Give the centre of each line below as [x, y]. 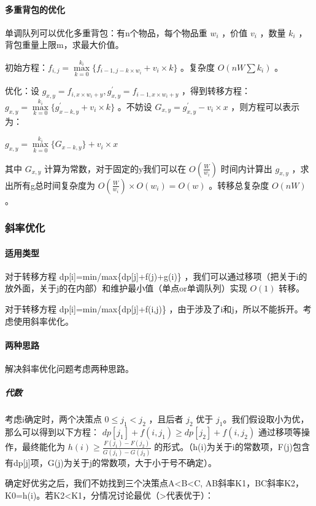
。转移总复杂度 [239, 185]
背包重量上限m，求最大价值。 [64, 45]
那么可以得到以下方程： [52, 431]
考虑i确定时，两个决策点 [53, 419]
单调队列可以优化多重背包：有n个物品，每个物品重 [106, 32]
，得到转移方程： [216, 91]
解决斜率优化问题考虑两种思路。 [69, 369]
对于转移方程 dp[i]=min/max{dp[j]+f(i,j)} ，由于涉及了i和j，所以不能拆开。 [154, 309]
